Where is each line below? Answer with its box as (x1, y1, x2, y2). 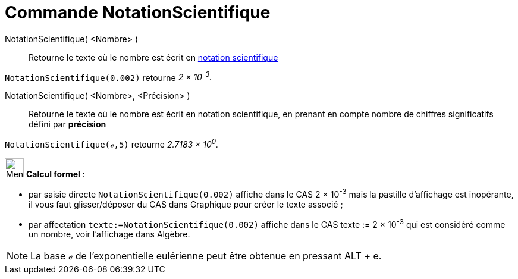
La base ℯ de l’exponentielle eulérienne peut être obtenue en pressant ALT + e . (30, 250, 382, 262)
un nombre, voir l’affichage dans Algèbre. (29, 229, 190, 240)
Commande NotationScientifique (5, 2, 271, 23)
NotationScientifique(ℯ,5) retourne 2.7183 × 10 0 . (5, 137, 219, 150)
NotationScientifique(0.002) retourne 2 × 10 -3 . (5, 70, 212, 83)
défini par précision (29, 119, 106, 130)
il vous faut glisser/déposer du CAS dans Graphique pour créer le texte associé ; (29, 199, 343, 209)
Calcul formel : (26, 169, 85, 180)
